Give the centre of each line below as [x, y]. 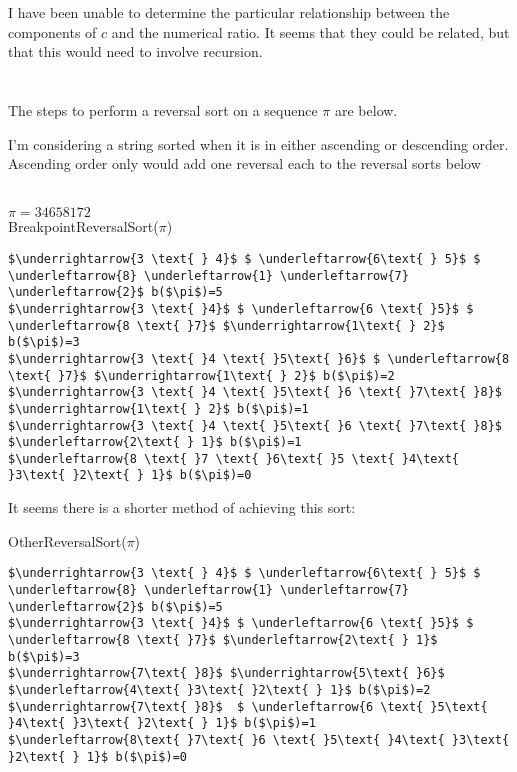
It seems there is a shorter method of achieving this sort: [182, 507]
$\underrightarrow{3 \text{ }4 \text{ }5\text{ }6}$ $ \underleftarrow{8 [259, 358]
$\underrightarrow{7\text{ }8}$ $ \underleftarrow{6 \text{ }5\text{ [248, 706]
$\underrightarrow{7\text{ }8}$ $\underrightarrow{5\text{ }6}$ [226, 673]
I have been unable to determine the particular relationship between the [229, 12]
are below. [366, 109]
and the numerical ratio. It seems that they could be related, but [310, 31]
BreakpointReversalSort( [83, 226]
